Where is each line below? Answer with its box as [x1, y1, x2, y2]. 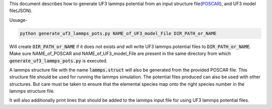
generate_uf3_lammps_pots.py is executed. [9, 58, 108, 64]
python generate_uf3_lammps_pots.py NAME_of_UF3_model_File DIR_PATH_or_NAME [20, 30, 217, 36]
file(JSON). [9, 8, 33, 14]
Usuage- [9, 17, 28, 23]
